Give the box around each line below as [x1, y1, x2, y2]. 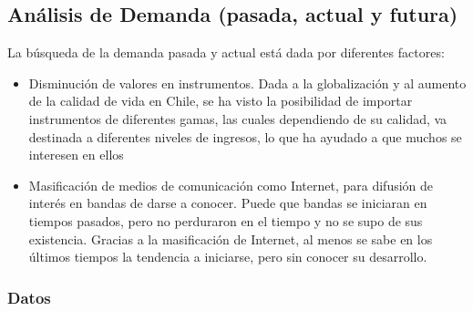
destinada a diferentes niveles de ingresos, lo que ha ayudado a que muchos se [28, 127, 462, 146]
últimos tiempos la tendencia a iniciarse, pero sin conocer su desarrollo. [28, 247, 427, 266]
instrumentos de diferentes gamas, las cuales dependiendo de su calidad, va [28, 109, 447, 128]
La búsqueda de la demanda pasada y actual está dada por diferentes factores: [7, 43, 445, 62]
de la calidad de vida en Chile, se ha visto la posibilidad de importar [28, 91, 413, 110]
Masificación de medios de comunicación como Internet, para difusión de [28, 175, 434, 194]
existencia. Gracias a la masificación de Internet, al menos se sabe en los [28, 229, 433, 248]
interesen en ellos [28, 145, 124, 164]
